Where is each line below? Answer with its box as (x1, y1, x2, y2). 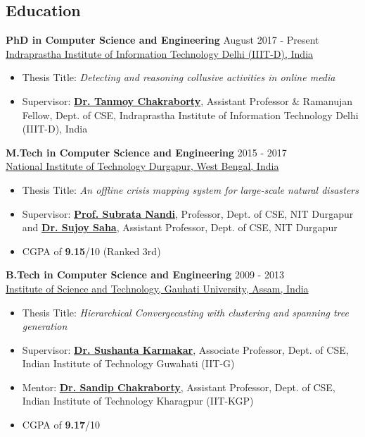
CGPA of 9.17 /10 (22, 417, 100, 432)
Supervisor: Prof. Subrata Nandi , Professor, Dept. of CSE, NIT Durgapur (22, 206, 354, 221)
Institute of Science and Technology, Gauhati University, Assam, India (6, 281, 309, 295)
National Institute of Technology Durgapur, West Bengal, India (6, 159, 279, 173)
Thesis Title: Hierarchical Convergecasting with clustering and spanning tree (22, 304, 349, 319)
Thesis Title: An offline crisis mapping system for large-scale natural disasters (22, 182, 359, 197)
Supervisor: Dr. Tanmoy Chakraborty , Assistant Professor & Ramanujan (22, 93, 353, 108)
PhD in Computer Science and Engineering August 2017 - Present (6, 32, 319, 47)
